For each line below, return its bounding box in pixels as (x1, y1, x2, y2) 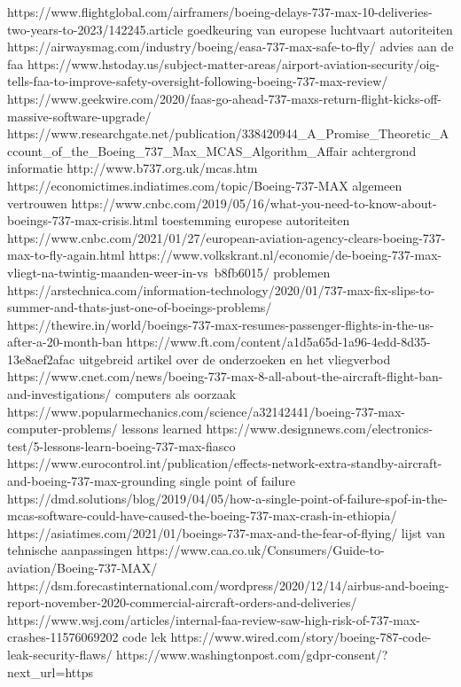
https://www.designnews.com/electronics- (206, 419, 434, 438)
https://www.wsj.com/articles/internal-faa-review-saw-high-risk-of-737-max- (7, 610, 421, 628)
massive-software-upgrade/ (7, 106, 152, 125)
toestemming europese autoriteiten (161, 211, 350, 230)
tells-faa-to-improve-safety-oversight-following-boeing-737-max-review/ (7, 72, 388, 90)
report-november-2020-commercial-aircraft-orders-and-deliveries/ (7, 593, 357, 612)
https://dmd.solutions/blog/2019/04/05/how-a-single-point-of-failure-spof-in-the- (7, 488, 448, 507)
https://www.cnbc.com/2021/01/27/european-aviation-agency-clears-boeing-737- (7, 228, 446, 246)
